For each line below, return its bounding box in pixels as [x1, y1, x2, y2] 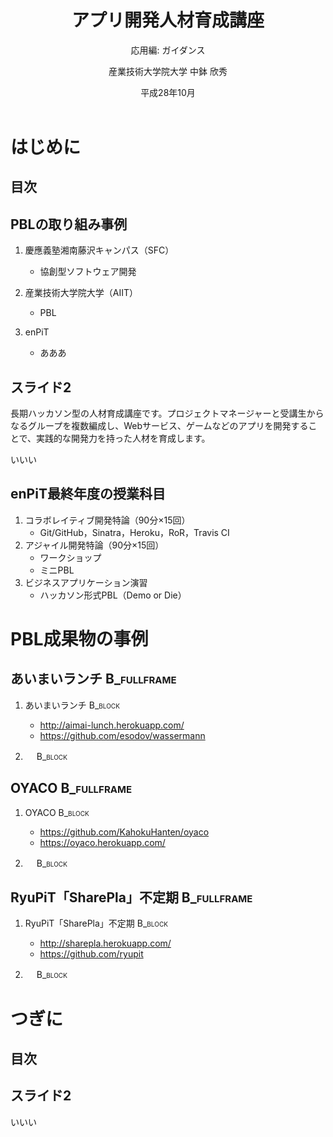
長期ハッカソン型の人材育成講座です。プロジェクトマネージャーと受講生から [10, 407, 325, 419]
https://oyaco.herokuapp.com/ [39, 836, 166, 848]
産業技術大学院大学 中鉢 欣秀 [108, 65, 228, 77]
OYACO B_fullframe [10, 780, 133, 797]
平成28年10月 [140, 86, 196, 98]
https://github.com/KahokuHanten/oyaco [39, 826, 210, 838]
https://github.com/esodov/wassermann [39, 729, 206, 741]
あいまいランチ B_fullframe [10, 671, 177, 688]
